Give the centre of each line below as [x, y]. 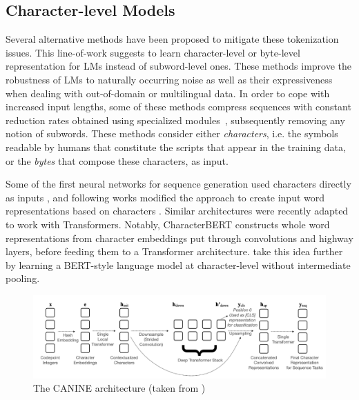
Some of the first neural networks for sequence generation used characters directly [178, 184]
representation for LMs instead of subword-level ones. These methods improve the [179, 66]
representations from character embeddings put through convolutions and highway [179, 238]
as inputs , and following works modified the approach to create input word [165, 197]
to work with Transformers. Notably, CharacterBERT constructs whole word [168, 224]
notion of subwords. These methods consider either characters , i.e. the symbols [172, 133]
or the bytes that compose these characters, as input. [117, 160]
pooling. [23, 278]
